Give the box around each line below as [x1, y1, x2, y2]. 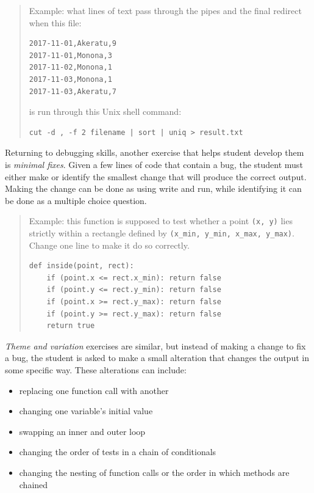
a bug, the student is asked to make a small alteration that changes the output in [5, 351, 309, 364]
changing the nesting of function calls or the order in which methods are [19, 466, 290, 478]
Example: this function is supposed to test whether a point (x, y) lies [29, 214, 293, 227]
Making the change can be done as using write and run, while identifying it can [5, 182, 302, 195]
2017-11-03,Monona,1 [29, 75, 112, 84]
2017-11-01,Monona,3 [29, 51, 112, 60]
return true [46, 321, 95, 330]
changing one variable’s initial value [19, 404, 153, 417]
